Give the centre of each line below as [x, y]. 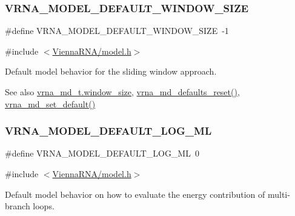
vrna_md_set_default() [50, 103]
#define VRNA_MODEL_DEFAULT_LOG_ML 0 [102, 153]
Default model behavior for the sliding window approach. [111, 71]
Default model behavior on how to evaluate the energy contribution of [135, 194]
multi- [279, 194]
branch [18, 206]
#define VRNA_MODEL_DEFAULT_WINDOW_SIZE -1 [117, 31]
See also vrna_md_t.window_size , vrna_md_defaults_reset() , [122, 92]
